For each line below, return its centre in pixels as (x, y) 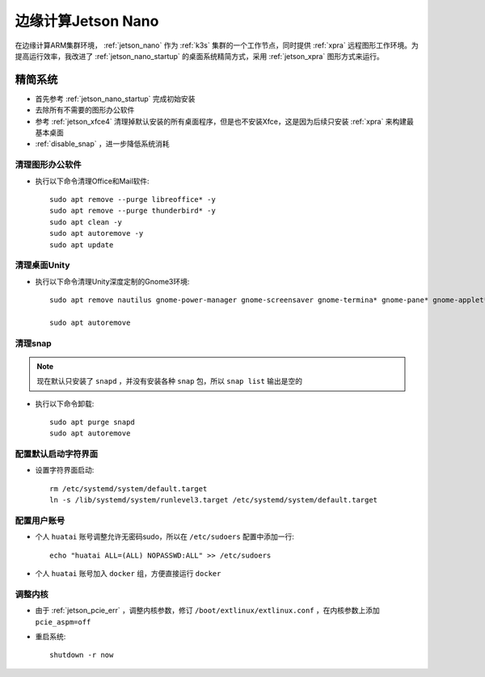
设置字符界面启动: (65, 470)
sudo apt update (82, 245)
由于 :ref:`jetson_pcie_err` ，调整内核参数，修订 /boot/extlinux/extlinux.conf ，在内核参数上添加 (207, 611)
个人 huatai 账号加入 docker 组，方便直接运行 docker (128, 574)
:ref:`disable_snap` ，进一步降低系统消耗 (102, 144)
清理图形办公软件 (48, 165)
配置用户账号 (40, 521)
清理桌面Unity (42, 265)
